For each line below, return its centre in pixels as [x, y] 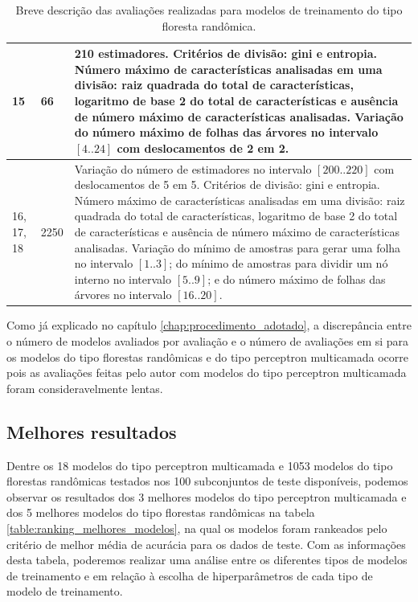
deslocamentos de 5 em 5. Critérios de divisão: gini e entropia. [227, 184]
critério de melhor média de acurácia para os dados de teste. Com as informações [206, 544]
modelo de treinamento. [65, 591]
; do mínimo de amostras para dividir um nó [279, 263]
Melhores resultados [92, 431]
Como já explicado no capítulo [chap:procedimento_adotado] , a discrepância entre [209, 325]
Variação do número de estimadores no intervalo [193, 168]
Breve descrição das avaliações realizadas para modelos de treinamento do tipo [209, 10]
